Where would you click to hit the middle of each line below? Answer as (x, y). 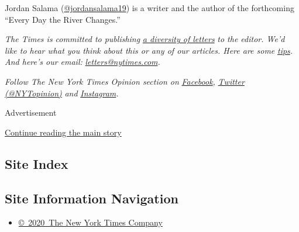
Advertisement (31, 112)
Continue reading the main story (63, 132)
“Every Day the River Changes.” (63, 19)
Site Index (37, 163)
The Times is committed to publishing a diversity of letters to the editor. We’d (145, 39)
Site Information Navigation (92, 198)
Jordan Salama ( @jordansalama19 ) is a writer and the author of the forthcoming (149, 8)
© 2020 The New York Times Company (90, 222)
